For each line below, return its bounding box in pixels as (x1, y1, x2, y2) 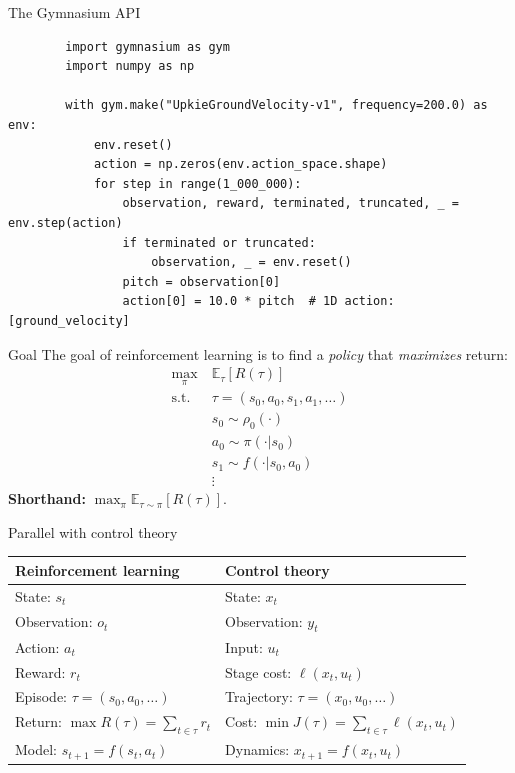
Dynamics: (225, 739, 290, 760)
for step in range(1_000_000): (93, 176, 302, 191)
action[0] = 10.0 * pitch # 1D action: (122, 294, 395, 309)
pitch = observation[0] (122, 274, 281, 289)
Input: (225, 636, 263, 657)
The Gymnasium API (8, 2, 141, 22)
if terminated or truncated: (122, 235, 316, 250)
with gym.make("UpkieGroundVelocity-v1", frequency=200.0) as (65, 98, 488, 113)
